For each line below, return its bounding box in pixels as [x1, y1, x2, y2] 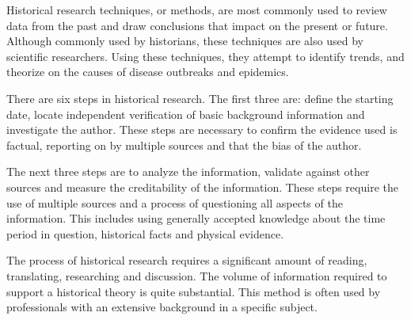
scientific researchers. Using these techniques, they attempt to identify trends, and [6, 48, 405, 64]
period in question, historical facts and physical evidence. [6, 225, 284, 242]
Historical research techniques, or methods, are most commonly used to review [6, 2, 387, 17]
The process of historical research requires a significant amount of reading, [6, 252, 367, 269]
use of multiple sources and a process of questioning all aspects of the [6, 194, 343, 211]
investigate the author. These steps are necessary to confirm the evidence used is [6, 121, 398, 138]
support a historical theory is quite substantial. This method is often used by [6, 283, 381, 299]
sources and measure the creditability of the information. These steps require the [6, 178, 398, 195]
